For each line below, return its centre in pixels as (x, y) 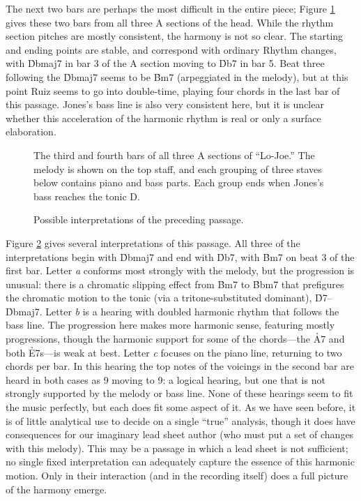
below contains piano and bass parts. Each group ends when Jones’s (179, 182)
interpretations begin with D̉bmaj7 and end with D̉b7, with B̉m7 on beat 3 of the (180, 256)
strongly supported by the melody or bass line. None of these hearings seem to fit (179, 393)
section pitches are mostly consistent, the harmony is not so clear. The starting (175, 36)
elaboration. (31, 132)
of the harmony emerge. (56, 489)
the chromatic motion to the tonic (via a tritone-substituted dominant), (159, 298)
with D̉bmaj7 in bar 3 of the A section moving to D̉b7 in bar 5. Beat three (165, 63)
